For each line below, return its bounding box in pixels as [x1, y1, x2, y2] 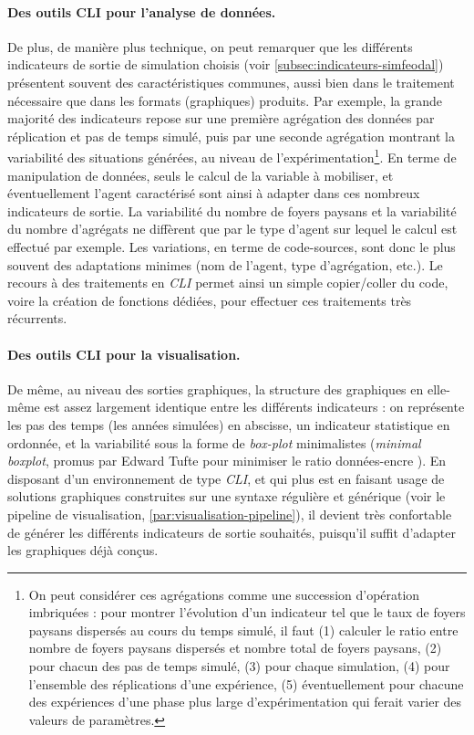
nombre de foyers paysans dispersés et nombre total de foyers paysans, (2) [28, 638, 442, 657]
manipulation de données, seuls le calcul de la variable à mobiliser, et [7, 165, 394, 184]
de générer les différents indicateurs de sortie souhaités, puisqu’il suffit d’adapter [7, 522, 457, 541]
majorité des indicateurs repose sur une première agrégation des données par [7, 109, 435, 128]
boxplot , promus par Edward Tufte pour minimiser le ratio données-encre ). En [7, 451, 447, 470]
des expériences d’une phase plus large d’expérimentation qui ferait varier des [28, 692, 462, 711]
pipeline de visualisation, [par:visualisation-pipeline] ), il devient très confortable [7, 504, 452, 523]
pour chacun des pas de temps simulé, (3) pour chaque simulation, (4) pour [28, 656, 450, 676]
